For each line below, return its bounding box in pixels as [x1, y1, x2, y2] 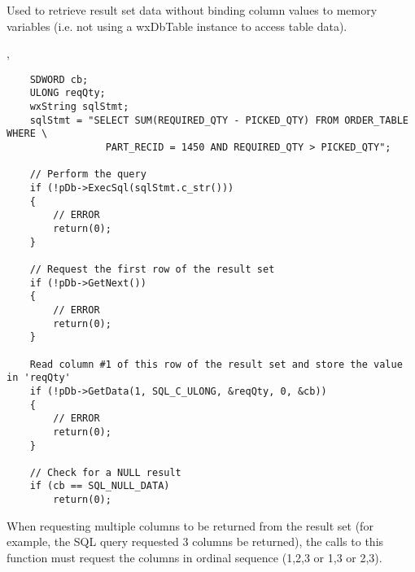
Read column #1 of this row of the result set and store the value [29, 358, 403, 370]
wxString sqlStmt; [29, 101, 129, 113]
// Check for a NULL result [29, 466, 181, 478]
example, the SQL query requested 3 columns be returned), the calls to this [7, 533, 384, 550]
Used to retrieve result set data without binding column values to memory [7, 2, 378, 18]
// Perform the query [29, 168, 146, 181]
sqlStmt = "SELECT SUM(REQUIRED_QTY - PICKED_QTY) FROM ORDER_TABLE [29, 114, 408, 126]
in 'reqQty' [7, 372, 71, 384]
